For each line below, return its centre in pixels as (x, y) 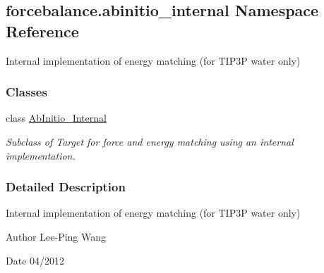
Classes (26, 92)
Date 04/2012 (35, 260)
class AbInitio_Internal (56, 118)
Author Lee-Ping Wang (56, 236)
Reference (42, 31)
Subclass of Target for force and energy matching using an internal (150, 141)
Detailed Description (66, 187)
